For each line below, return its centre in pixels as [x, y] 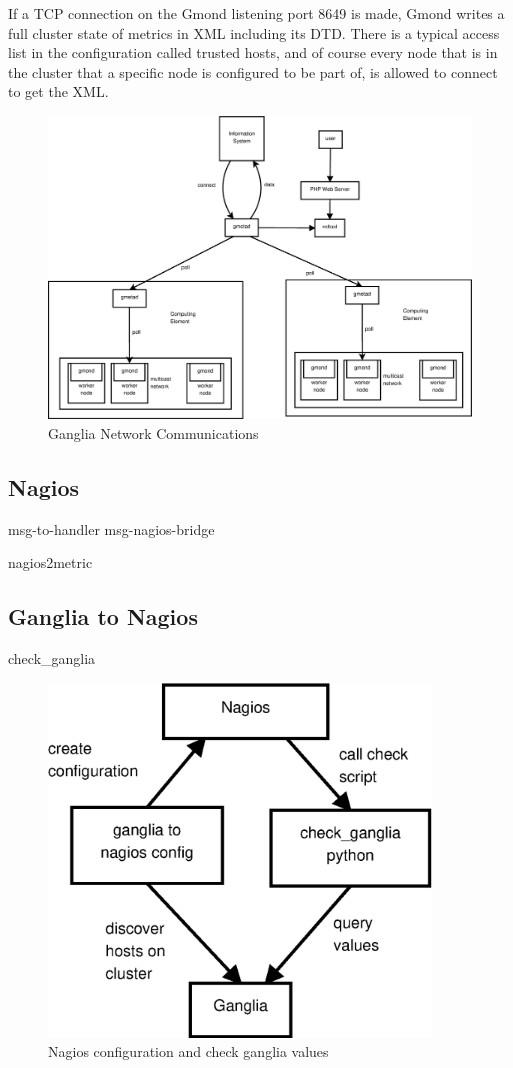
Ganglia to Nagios [103, 616]
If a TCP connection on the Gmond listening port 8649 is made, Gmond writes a [256, 13]
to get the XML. [58, 91]
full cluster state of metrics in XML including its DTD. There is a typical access [254, 32]
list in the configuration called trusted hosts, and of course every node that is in [253, 52]
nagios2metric [50, 562]
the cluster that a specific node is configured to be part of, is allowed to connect [253, 71]
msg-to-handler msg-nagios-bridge [111, 528]
